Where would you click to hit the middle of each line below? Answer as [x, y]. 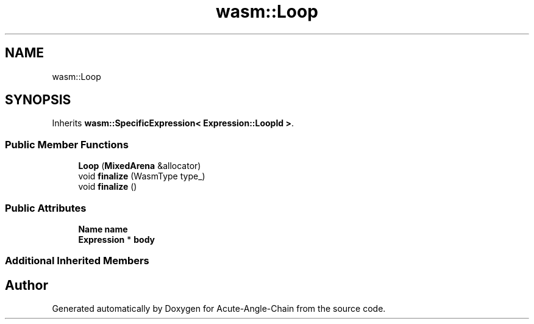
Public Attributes [46, 208]
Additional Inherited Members [77, 261]
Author [27, 285]
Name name [103, 229]
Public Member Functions [67, 144]
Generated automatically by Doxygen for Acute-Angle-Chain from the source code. [219, 309]
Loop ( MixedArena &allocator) [140, 166]
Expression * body [117, 239]
